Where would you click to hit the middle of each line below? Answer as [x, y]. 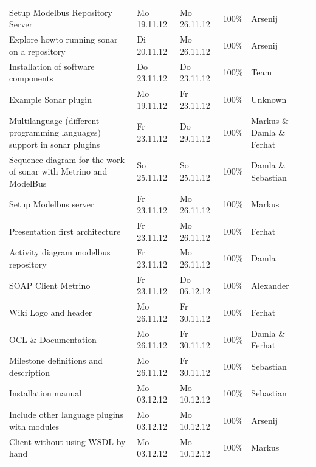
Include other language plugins [66, 414]
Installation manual [46, 393]
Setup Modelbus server [52, 204]
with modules [34, 426]
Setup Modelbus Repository [61, 12]
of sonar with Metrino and [58, 171]
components [31, 78]
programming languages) [55, 132]
